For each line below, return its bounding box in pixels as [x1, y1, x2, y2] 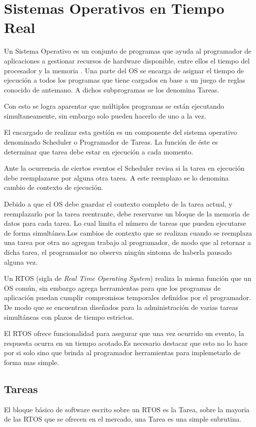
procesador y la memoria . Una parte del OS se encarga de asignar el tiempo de [4, 65, 244, 75]
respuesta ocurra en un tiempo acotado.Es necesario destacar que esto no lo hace [4, 337, 248, 348]
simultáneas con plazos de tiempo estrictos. [4, 311, 134, 322]
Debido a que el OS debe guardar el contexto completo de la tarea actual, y [4, 199, 232, 209]
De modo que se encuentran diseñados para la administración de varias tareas [4, 302, 238, 312]
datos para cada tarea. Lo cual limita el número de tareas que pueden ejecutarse [4, 218, 246, 228]
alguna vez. [4, 256, 38, 267]
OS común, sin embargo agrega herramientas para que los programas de [4, 282, 221, 293]
